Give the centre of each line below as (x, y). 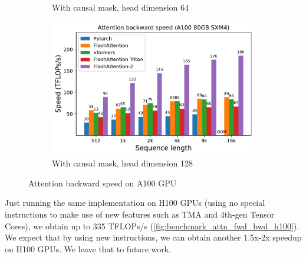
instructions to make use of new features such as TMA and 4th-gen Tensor (140, 214)
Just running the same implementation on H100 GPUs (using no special (135, 203)
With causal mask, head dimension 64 (121, 7)
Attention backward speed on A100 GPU (103, 183)
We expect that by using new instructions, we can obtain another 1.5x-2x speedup (153, 237)
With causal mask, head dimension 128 (123, 163)
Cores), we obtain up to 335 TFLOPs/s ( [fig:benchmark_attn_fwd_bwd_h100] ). (152, 226)
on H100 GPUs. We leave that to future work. (88, 248)
